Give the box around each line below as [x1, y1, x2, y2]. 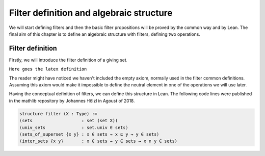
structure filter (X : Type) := [19, 111, 98, 116]
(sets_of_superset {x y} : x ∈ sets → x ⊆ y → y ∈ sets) [19, 131, 159, 137]
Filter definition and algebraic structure [9, 7, 173, 18]
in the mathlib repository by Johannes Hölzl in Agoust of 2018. [9, 98, 135, 104]
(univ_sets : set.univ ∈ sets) [19, 125, 129, 130]
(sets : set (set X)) [19, 118, 118, 124]
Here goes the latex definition [9, 66, 87, 72]
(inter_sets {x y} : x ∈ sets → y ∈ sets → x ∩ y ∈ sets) [19, 138, 178, 144]
